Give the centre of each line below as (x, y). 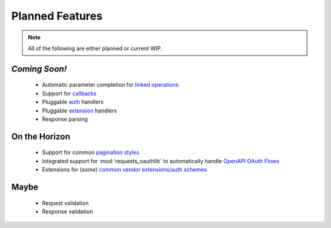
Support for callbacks (69, 93)
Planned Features (57, 16)
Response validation (67, 211)
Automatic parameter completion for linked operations (110, 85)
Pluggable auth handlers (73, 102)
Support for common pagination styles (91, 152)
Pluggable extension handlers (79, 111)
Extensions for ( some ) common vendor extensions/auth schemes (124, 170)
